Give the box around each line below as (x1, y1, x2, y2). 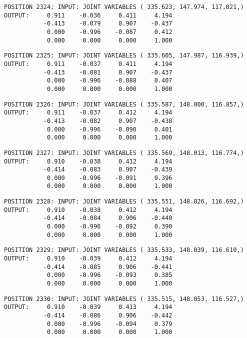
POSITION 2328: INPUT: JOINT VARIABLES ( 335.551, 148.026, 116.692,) (4, 198, 244, 205)
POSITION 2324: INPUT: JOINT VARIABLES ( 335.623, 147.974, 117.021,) (4, 3, 244, 10)
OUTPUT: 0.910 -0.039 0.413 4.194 (4, 303, 172, 311)
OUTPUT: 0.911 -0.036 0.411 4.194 (4, 11, 172, 19)
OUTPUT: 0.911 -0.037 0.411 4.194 (4, 60, 172, 67)
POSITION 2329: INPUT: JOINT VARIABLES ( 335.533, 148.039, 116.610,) (4, 246, 244, 254)
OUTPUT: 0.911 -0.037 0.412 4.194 (4, 109, 172, 116)
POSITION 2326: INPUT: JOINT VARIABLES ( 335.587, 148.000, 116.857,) (4, 100, 244, 108)
